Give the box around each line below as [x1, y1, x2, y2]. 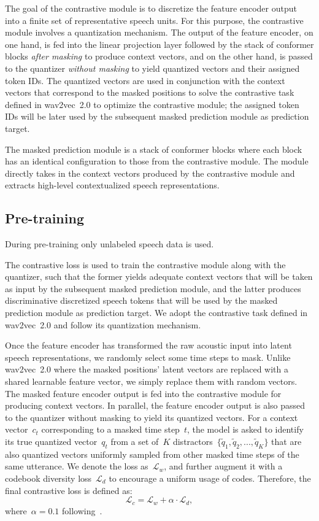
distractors [172, 435, 213, 448]
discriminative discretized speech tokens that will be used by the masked [5, 294, 278, 307]
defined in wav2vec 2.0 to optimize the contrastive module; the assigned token [5, 98, 299, 110]
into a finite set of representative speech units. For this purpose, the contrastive [5, 14, 304, 26]
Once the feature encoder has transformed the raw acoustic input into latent [5, 339, 292, 352]
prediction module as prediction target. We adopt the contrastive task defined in [5, 306, 308, 319]
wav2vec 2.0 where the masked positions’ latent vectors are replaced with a [5, 363, 289, 376]
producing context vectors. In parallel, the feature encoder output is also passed [5, 399, 306, 412]
